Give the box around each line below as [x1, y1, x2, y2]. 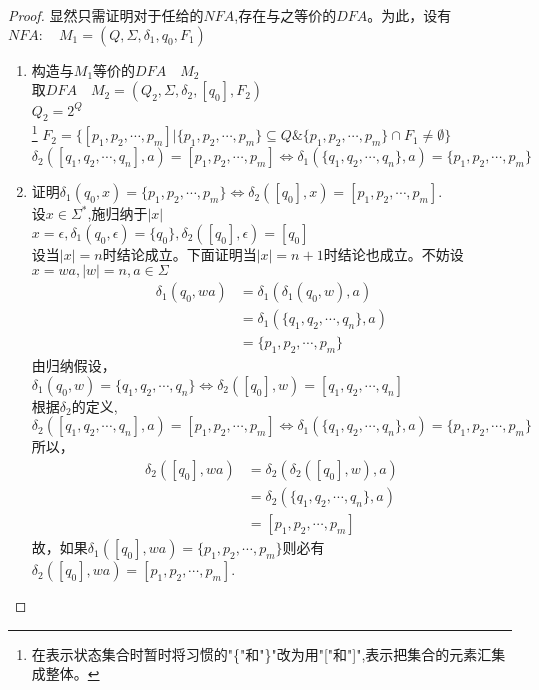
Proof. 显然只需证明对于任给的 [8, 5, 204, 25]
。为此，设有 [367, 5, 452, 25]
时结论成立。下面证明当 [102, 243, 257, 264]
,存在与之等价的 [234, 5, 337, 25]
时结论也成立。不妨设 [323, 243, 464, 264]
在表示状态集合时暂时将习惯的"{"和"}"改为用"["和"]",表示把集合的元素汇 [31, 643, 492, 664]
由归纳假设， [31, 355, 116, 376]
